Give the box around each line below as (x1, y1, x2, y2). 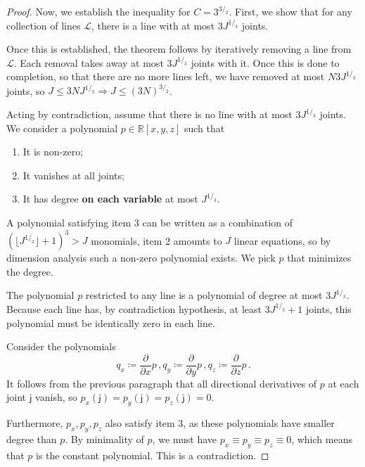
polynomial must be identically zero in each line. (6, 315, 215, 330)
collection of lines (6, 18, 81, 32)
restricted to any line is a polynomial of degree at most (85, 288, 323, 302)
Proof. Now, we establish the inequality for (6, 4, 191, 18)
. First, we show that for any (229, 4, 352, 18)
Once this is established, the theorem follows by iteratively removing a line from (6, 41, 352, 56)
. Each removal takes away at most (13, 55, 164, 70)
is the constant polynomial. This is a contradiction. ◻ (36, 447, 269, 462)
